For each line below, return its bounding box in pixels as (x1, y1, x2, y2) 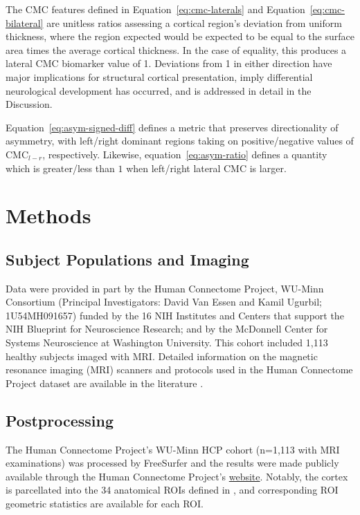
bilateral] (6, 15, 44, 30)
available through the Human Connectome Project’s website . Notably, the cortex (6, 469, 348, 483)
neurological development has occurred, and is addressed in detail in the (6, 83, 312, 97)
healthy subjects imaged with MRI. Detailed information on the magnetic (6, 348, 318, 363)
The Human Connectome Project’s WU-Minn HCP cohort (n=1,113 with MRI (6, 442, 340, 456)
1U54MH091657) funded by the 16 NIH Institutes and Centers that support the (6, 308, 344, 322)
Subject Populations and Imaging (6, 248, 249, 270)
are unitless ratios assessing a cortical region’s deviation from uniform (46, 15, 342, 30)
